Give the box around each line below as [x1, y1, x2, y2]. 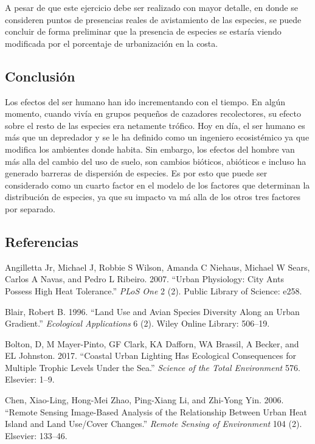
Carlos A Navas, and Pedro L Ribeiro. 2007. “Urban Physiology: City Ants [5, 272, 284, 285]
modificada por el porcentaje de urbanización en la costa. [5, 36, 218, 49]
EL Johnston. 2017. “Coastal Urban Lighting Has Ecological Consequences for [5, 349, 296, 362]
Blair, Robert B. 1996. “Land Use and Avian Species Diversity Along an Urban [5, 305, 300, 317]
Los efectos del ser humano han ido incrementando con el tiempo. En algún [5, 95, 286, 108]
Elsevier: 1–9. [5, 373, 55, 386]
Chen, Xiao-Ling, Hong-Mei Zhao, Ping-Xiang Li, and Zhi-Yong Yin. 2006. [5, 394, 284, 406]
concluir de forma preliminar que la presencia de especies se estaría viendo [5, 25, 282, 38]
